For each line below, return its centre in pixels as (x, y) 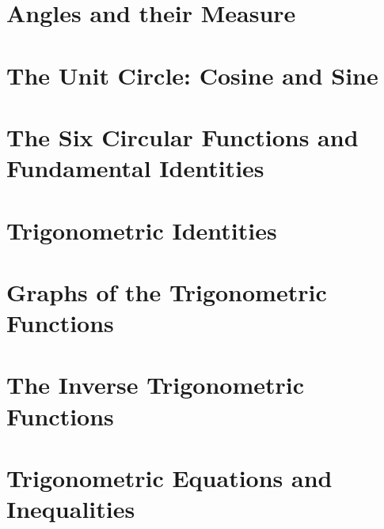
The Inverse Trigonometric (156, 385)
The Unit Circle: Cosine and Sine (192, 75)
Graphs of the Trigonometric (167, 291)
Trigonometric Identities (142, 230)
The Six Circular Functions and (182, 136)
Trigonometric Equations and (169, 478)
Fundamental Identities (135, 168)
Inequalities (71, 509)
